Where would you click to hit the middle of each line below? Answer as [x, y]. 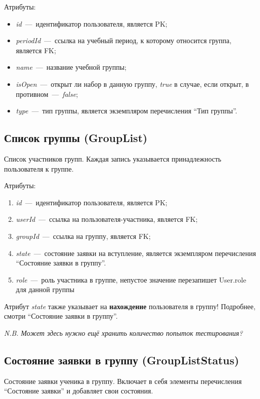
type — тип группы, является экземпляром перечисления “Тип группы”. [126, 111]
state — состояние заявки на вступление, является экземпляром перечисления [136, 253]
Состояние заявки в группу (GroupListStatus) [122, 360]
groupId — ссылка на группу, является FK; [83, 236]
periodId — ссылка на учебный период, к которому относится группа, [123, 40]
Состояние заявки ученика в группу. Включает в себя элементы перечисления [123, 381]
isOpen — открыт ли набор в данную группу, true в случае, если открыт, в [132, 84]
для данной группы [45, 289]
